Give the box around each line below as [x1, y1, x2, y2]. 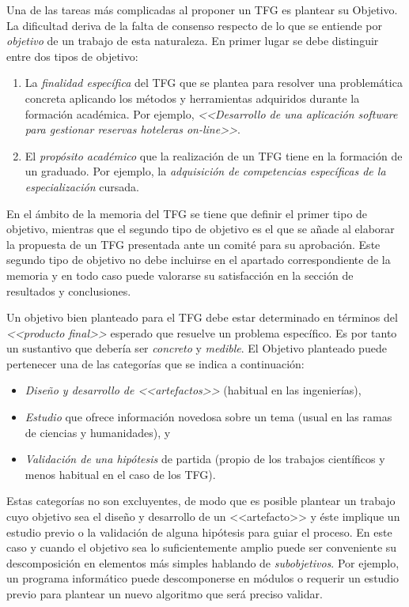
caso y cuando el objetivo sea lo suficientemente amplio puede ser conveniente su [6, 539, 397, 556]
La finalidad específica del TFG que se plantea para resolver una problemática [25, 74, 403, 91]
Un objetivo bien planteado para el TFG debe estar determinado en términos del [6, 309, 398, 326]
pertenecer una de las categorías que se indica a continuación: [6, 355, 305, 371]
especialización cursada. [25, 178, 139, 194]
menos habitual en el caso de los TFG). [25, 466, 216, 482]
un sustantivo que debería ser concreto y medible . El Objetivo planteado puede [6, 340, 387, 356]
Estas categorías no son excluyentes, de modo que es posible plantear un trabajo [6, 492, 396, 509]
